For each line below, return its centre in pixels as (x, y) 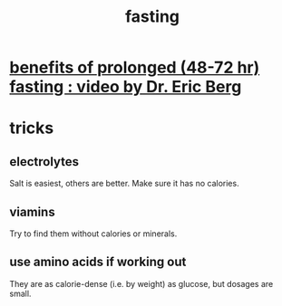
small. (20, 293)
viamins (33, 211)
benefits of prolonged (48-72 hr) (135, 67)
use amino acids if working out (98, 262)
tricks (32, 128)
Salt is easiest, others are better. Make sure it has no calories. (124, 184)
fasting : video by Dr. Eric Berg (126, 87)
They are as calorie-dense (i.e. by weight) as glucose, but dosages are (141, 283)
